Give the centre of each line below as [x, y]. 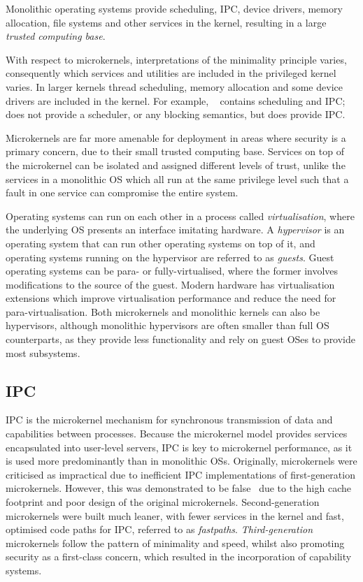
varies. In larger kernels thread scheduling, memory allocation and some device [174, 86]
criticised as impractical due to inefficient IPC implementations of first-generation [180, 474]
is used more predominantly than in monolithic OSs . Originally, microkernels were [181, 461]
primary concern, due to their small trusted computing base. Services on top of [175, 151]
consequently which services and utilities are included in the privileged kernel [171, 73]
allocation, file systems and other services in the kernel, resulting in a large [166, 22]
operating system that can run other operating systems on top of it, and [161, 243]
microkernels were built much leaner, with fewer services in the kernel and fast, [175, 515]
